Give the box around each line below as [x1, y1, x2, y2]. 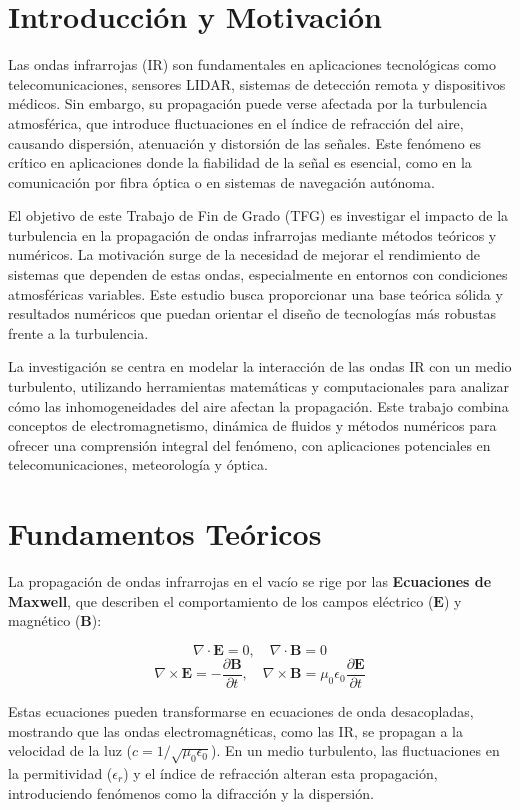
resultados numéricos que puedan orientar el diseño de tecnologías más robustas [8, 303, 497, 324]
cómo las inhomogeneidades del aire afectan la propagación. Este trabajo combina [8, 395, 509, 416]
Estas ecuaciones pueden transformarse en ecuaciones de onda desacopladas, [8, 700, 474, 721]
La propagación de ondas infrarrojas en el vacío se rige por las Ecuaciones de [8, 571, 492, 592]
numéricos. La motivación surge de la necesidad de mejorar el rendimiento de [8, 244, 480, 265]
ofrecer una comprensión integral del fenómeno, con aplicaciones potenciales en [8, 434, 491, 455]
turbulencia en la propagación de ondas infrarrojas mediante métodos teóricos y [8, 224, 497, 245]
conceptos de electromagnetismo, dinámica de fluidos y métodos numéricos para [8, 415, 497, 436]
